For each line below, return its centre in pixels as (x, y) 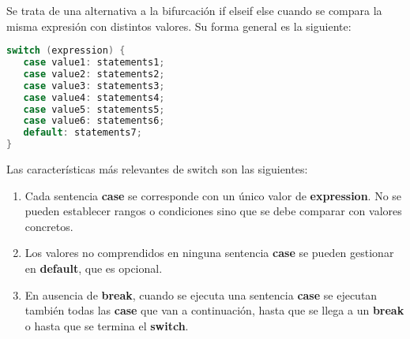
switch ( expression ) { (66, 51)
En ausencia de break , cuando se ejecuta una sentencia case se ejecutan (201, 294)
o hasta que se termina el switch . (107, 325)
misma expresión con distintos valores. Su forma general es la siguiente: (179, 26)
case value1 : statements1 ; (94, 63)
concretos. (49, 226)
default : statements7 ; (83, 133)
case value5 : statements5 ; (94, 109)
